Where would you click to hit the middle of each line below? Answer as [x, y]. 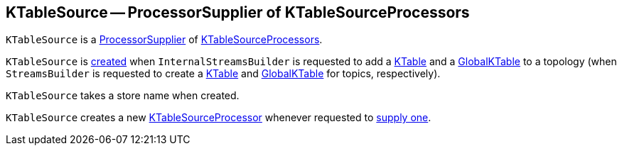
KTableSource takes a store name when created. [123, 96]
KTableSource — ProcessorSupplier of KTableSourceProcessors [238, 12]
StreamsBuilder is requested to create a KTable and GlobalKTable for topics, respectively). [223, 74]
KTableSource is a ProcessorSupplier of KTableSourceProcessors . [164, 40]
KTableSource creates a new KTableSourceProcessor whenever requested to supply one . [219, 118]
